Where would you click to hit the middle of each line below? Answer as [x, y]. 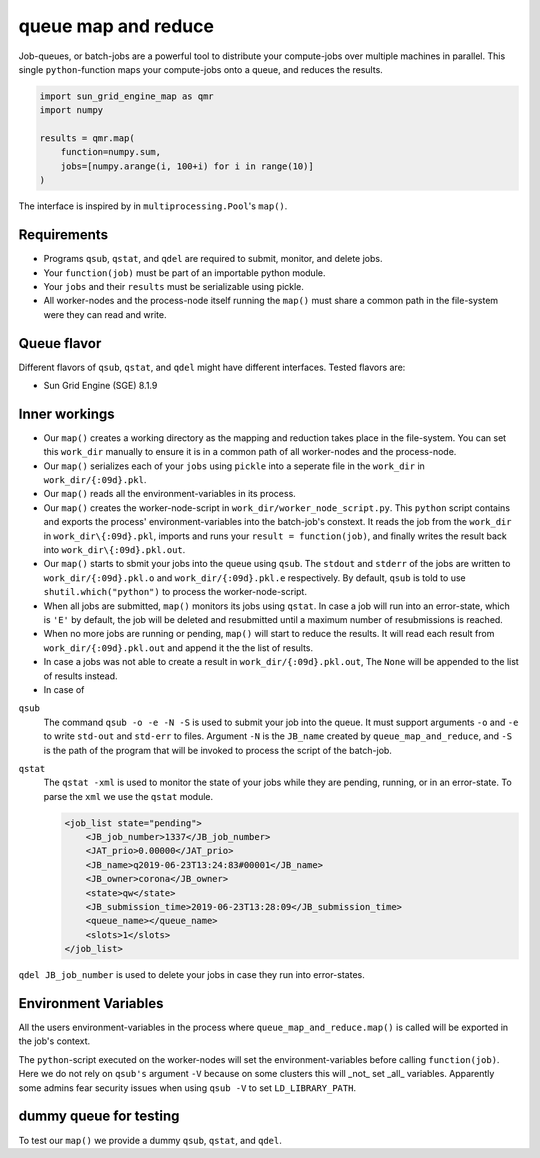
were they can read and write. [105, 314]
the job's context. [54, 1041]
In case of [64, 689]
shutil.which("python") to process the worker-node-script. [175, 592]
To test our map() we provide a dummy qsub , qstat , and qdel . [150, 1140]
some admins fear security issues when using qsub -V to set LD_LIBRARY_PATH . [187, 1087]
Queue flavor [60, 343]
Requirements [63, 235]
